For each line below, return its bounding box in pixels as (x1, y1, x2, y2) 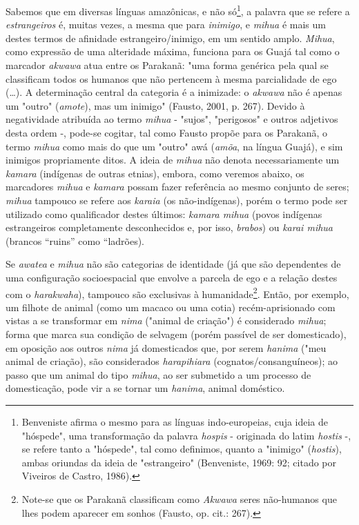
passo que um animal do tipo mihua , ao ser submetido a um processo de (6, 367, 311, 382)
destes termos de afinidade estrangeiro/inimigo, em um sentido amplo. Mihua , (6, 30, 335, 45)
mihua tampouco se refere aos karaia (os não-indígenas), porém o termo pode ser (6, 192, 348, 207)
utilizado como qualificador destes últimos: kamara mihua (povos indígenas (6, 206, 322, 221)
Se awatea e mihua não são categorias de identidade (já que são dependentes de (6, 257, 341, 271)
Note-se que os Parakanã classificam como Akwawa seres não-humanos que (21, 491, 337, 506)
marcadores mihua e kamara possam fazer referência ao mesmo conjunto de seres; (6, 179, 349, 194)
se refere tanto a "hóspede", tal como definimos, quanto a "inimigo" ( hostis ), (21, 442, 342, 456)
